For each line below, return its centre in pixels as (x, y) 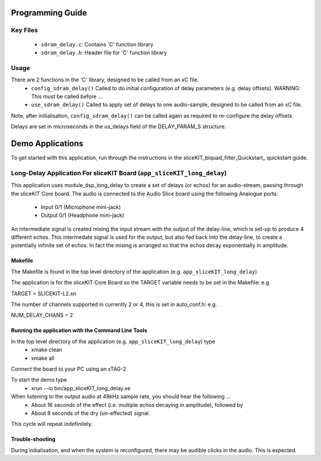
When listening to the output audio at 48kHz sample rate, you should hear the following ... (121, 397)
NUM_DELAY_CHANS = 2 (42, 315)
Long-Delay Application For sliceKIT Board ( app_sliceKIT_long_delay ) (119, 173)
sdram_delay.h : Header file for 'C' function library (104, 52)
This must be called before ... (67, 96)
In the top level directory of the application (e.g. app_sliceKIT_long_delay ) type (113, 341)
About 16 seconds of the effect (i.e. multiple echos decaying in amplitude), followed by (137, 405)
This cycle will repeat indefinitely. (52, 424)
